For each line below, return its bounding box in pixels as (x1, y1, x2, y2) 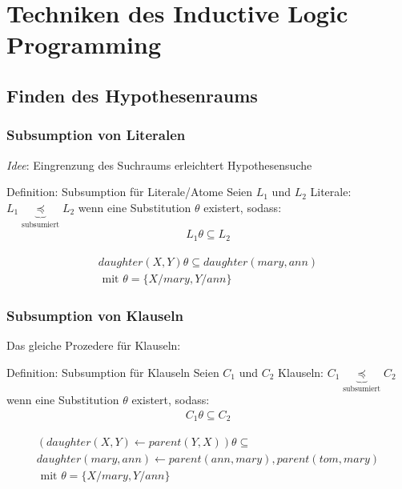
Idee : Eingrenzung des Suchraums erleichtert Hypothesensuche (6, 156, 312, 173)
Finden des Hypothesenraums (6, 82, 258, 107)
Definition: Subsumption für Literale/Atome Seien (6, 183, 253, 200)
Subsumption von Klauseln (6, 305, 183, 325)
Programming (6, 28, 161, 61)
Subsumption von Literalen (6, 125, 186, 145)
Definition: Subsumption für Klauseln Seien (6, 363, 219, 380)
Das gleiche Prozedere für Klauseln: (6, 336, 181, 353)
